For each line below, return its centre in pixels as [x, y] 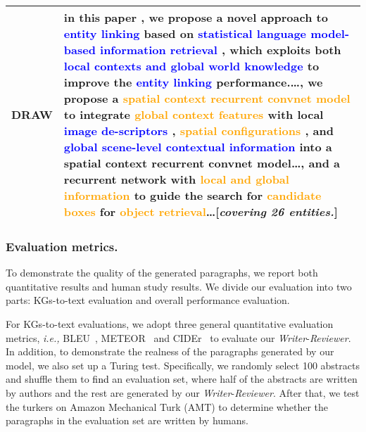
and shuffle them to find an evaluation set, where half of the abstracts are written [182, 379]
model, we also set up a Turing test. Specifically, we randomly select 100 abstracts [183, 365]
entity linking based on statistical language [185, 33]
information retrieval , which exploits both [221, 50]
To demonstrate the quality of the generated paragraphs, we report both [162, 273]
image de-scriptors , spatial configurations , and [199, 131]
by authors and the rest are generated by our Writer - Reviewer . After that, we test [183, 392]
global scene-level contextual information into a [198, 147]
